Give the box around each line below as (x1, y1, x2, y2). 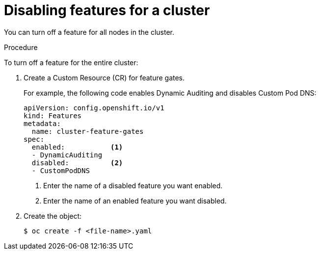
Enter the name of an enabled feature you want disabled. (43, 196, 227, 205)
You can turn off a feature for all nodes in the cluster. (4, 27, 175, 36)
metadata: (24, 119, 61, 127)
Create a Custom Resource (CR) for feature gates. (24, 73, 185, 82)
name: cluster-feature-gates (31, 127, 144, 135)
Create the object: (24, 211, 82, 220)
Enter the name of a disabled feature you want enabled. (43, 181, 223, 190)
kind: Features (24, 111, 82, 120)
